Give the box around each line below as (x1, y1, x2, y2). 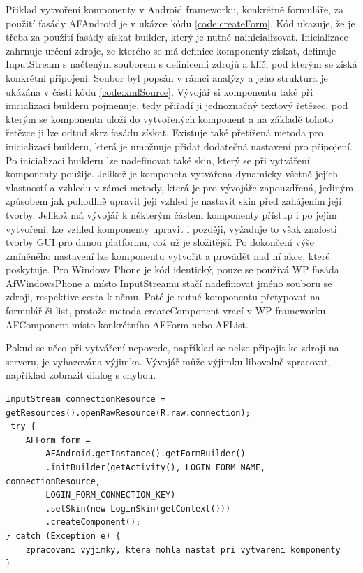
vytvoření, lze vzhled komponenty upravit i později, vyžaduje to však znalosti (6, 221, 337, 235)
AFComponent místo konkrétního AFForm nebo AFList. (6, 317, 249, 331)
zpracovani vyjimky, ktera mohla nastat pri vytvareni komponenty (25, 544, 341, 555)
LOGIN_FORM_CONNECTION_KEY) (45, 490, 176, 500)
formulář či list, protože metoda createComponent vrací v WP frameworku (6, 303, 326, 318)
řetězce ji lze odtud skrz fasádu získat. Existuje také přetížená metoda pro (6, 125, 323, 140)
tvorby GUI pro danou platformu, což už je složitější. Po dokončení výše (6, 235, 315, 249)
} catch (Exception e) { (6, 530, 121, 541)
